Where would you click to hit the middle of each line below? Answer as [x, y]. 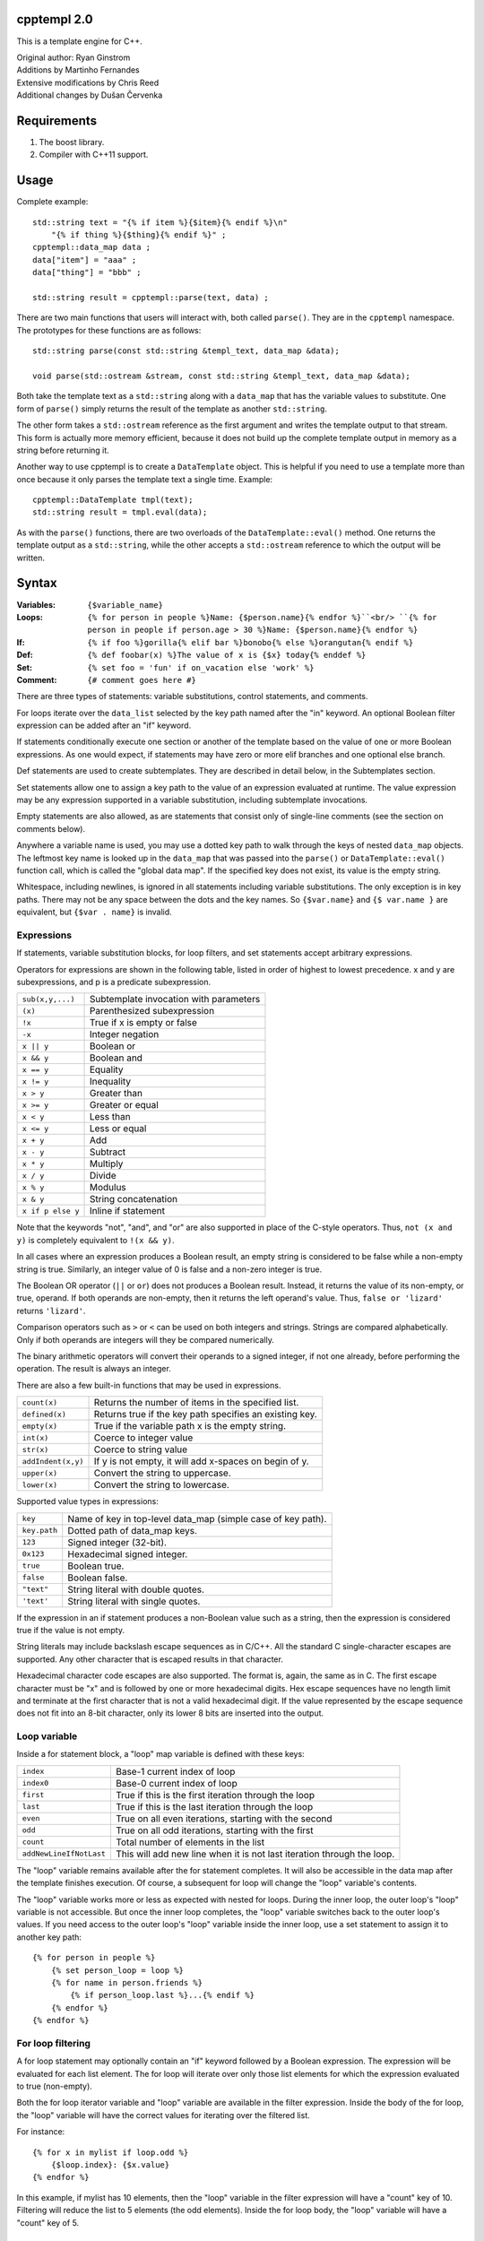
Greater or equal [124, 1105]
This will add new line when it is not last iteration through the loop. [255, 1854]
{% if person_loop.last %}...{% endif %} [163, 1995]
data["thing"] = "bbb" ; [87, 273]
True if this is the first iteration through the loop [215, 1795]
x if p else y [51, 1211]
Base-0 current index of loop [176, 1783]
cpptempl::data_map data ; [92, 247]
